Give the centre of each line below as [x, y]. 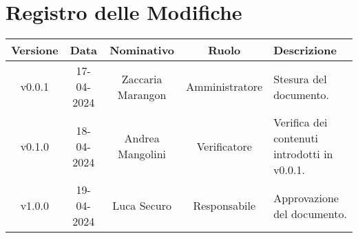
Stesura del [300, 78]
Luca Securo [142, 206]
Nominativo [142, 50]
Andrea [142, 138]
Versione [35, 50]
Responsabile [224, 206]
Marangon [142, 94]
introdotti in [303, 154]
